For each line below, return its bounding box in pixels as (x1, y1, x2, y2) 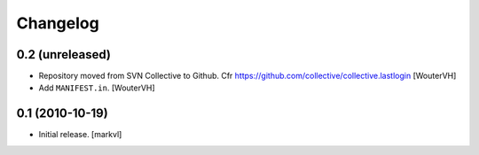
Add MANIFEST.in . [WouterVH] (38, 82, 155, 93)
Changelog (16, 13, 99, 33)
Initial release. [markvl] (38, 129, 122, 140)
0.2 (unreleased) (16, 47, 111, 62)
